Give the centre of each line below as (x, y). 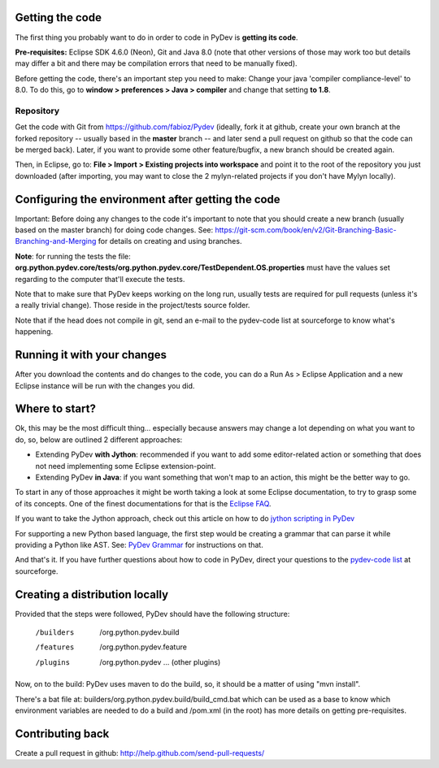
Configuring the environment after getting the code (148, 199)
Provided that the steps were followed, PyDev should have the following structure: (152, 614)
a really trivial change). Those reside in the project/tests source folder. (133, 306)
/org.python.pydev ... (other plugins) (160, 662)
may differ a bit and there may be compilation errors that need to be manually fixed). (156, 63)
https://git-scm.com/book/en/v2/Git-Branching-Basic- (306, 230)
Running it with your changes (91, 355)
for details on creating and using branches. (170, 241)
